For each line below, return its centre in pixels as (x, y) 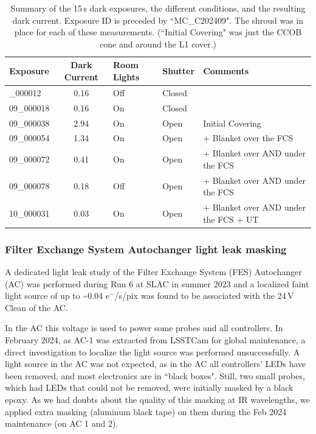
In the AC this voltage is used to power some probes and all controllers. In (144, 328)
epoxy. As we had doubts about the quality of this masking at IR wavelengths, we (157, 399)
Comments (226, 71)
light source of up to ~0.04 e (57, 296)
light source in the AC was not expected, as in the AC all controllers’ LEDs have (156, 364)
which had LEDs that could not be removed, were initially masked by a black (149, 387)
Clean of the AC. (36, 307)
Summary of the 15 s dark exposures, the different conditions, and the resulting (158, 8)
